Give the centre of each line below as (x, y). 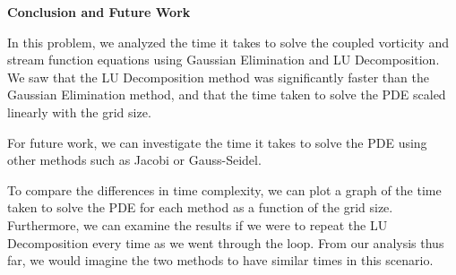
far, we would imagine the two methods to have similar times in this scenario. (220, 260)
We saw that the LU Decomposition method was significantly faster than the (218, 77)
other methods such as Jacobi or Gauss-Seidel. (134, 160)
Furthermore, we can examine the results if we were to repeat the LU (198, 224)
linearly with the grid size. (79, 112)
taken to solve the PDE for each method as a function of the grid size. (200, 207)
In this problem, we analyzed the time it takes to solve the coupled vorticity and (228, 42)
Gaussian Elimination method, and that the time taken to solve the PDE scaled (227, 95)
